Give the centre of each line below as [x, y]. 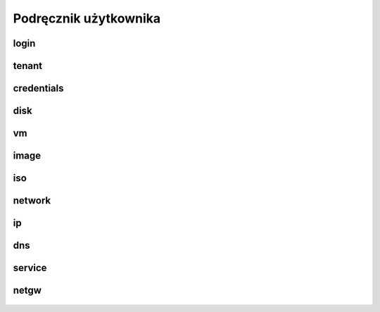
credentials [38, 88]
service [30, 268]
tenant [28, 66]
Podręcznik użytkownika [87, 18]
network [32, 201]
